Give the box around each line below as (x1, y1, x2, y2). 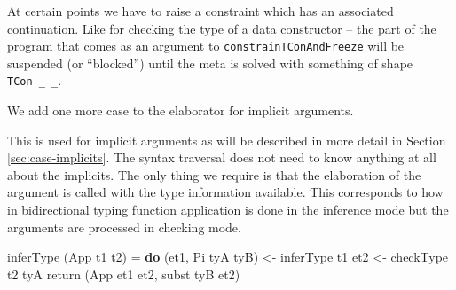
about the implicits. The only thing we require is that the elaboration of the (7, 165, 421, 184)
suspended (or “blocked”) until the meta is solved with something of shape (7, 53, 413, 72)
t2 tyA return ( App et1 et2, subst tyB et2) (7, 264, 240, 283)
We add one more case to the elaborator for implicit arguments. (7, 101, 354, 120)
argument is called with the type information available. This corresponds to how (7, 183, 444, 201)
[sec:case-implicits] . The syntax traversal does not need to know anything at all (7, 148, 436, 167)
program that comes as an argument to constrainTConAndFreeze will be (7, 36, 405, 55)
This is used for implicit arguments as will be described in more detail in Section (7, 130, 446, 149)
